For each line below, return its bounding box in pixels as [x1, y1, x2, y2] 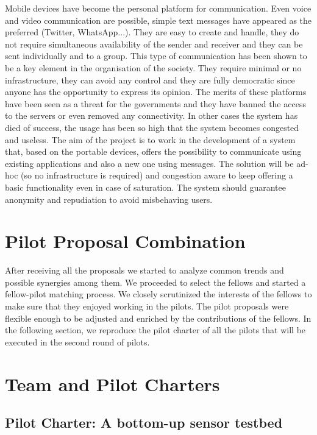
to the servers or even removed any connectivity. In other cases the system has [5, 109, 298, 122]
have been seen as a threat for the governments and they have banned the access [5, 97, 306, 110]
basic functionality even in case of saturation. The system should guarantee [5, 180, 286, 193]
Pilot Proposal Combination [5, 228, 246, 253]
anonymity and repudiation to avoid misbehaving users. [5, 193, 213, 205]
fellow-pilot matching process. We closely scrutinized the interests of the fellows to [5, 288, 312, 300]
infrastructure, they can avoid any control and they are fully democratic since [5, 73, 295, 86]
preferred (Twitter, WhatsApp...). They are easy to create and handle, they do [5, 26, 299, 38]
